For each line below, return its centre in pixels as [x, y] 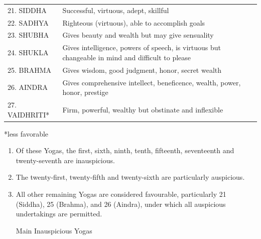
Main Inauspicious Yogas [54, 230]
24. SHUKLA [28, 52]
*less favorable [26, 133]
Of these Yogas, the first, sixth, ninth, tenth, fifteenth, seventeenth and [125, 150]
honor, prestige [85, 92]
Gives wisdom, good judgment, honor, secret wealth [142, 70]
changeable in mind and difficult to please [127, 57]
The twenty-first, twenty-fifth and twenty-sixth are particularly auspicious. [130, 177]
